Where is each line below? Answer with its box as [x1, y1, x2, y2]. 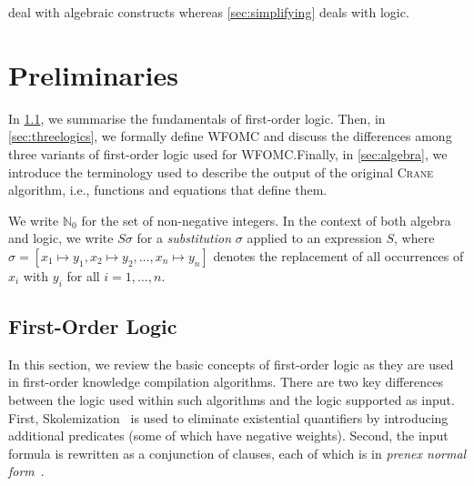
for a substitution [136, 228, 232, 248]
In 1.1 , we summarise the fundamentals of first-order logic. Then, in [8, 108, 386, 127]
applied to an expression [247, 228, 382, 248]
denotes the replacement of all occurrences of [213, 246, 464, 265]
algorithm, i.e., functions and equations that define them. [8, 180, 328, 199]
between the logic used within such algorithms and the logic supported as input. [8, 390, 455, 410]
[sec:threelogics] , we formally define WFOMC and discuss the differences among [8, 127, 452, 146]
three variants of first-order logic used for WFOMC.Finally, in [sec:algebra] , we [8, 144, 448, 163]
